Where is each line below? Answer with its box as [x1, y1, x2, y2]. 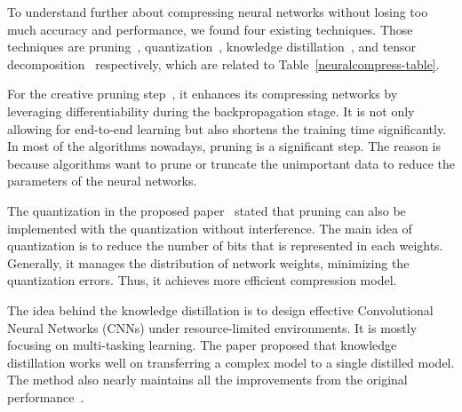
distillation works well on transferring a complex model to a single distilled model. [7, 353, 455, 371]
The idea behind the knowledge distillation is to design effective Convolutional [7, 300, 434, 319]
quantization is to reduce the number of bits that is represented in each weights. [7, 236, 443, 255]
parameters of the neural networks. [7, 171, 197, 190]
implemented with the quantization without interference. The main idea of [7, 218, 412, 237]
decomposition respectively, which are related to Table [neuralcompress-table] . [7, 54, 440, 73]
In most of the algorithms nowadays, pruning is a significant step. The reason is [7, 137, 441, 155]
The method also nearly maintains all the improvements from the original [7, 370, 408, 389]
